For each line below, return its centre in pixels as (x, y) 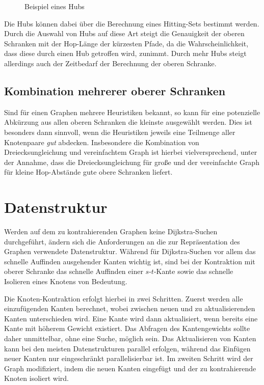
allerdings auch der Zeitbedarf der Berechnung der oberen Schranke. (110, 63)
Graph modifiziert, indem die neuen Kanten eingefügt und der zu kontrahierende (130, 368)
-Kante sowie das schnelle (193, 271)
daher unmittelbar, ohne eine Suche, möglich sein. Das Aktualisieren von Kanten (130, 338)
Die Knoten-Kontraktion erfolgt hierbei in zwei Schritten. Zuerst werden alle (124, 298)
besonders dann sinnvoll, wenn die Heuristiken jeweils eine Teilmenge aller (120, 132)
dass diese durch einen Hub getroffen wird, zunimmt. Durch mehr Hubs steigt (125, 53)
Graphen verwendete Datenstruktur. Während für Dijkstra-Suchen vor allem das (130, 251)
